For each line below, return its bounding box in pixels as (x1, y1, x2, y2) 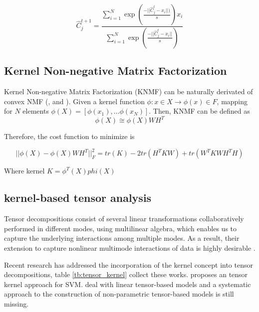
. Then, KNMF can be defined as (149, 106, 250, 116)
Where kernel (4, 165, 45, 176)
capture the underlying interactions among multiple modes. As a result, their (4, 233, 240, 243)
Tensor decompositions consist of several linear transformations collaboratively (4, 213, 244, 224)
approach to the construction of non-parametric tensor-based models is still (4, 289, 234, 299)
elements (22, 106, 49, 116)
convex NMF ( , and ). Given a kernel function (4, 96, 145, 106)
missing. (4, 299, 29, 309)
